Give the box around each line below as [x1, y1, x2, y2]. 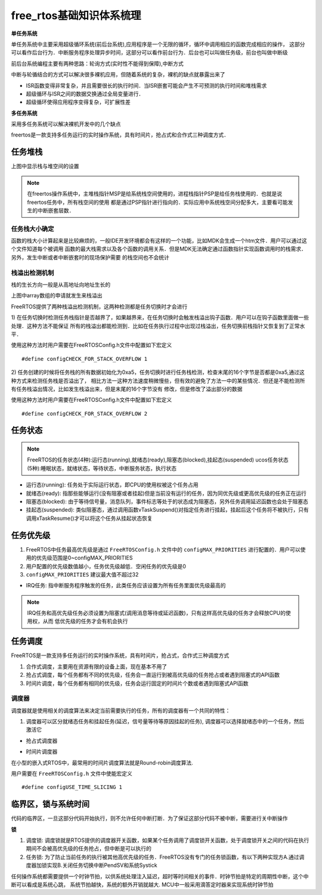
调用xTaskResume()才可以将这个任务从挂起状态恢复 [26, 515, 153, 522]
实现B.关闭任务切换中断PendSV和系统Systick [47, 862, 157, 869]
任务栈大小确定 [11, 224, 54, 233]
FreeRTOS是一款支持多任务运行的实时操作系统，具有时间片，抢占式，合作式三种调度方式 [11, 652, 230, 659]
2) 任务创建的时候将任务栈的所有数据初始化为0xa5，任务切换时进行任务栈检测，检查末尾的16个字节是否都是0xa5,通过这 [11, 368, 305, 376]
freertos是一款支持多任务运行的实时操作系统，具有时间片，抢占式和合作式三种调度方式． [11, 131, 230, 138]
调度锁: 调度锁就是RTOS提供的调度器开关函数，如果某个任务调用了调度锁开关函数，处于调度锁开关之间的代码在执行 [26, 837, 309, 844]
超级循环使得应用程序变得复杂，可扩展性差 [26, 98, 131, 106]
